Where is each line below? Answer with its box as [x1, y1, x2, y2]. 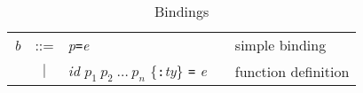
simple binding [234, 35, 327, 55]
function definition [234, 60, 350, 81]
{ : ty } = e [150, 60, 207, 81]
